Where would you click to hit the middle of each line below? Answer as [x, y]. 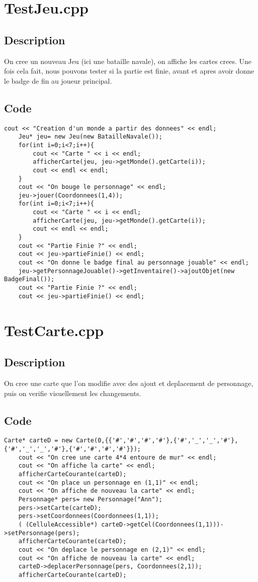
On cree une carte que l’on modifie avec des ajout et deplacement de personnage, [129, 383]
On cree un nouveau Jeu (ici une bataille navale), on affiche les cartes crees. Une [128, 61]
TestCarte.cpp [54, 330]
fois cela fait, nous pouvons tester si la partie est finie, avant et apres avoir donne [129, 71]
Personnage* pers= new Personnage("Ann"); [90, 499]
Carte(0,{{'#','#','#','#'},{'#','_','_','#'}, [157, 441]
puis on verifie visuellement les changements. [73, 393]
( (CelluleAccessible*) [58, 524]
